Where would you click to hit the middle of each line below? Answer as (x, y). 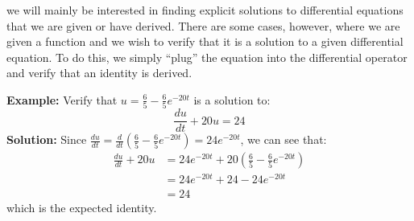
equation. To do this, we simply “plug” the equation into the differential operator (207, 57)
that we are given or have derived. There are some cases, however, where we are (203, 25)
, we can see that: (284, 139)
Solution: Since (47, 139)
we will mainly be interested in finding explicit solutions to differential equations (205, 10)
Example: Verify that (62, 99)
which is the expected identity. (82, 207)
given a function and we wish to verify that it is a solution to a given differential (205, 41)
